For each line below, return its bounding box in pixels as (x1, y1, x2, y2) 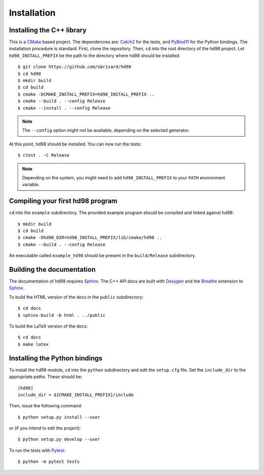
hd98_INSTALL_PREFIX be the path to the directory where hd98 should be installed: (9, 52, 180, 58)
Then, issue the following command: (9, 403, 83, 409)
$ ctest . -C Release (18, 152, 69, 158)
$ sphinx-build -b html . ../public (18, 312, 106, 318)
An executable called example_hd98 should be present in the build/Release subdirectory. (9, 253, 196, 259)
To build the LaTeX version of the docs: (9, 323, 88, 329)
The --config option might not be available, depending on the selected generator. (22, 127, 190, 133)
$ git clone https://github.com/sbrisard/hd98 (18, 64, 132, 70)
